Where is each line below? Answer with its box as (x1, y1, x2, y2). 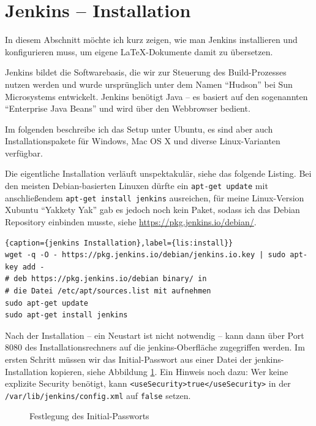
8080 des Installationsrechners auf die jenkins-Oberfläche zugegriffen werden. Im (5, 341, 305, 354)
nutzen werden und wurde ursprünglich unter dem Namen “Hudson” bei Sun (5, 77, 293, 90)
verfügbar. (5, 146, 43, 159)
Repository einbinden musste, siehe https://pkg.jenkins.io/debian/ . (5, 215, 257, 228)
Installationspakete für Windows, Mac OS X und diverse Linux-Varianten (5, 134, 280, 147)
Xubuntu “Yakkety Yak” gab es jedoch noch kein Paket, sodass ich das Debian (5, 203, 300, 216)
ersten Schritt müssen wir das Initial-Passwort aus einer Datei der (5, 352, 252, 365)
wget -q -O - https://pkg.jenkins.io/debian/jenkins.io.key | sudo (5, 250, 286, 260)
